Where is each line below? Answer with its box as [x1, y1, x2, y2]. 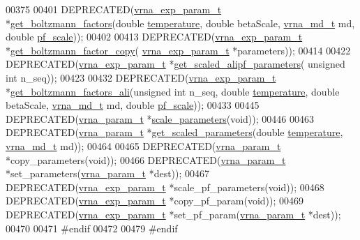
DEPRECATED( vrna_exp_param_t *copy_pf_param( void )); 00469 [6, 193, 304, 208]
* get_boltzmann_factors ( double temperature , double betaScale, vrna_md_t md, [6, 15, 355, 30]
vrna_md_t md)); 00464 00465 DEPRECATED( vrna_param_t [6, 138, 281, 153]
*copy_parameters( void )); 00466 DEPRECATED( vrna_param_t [6, 152, 286, 167]
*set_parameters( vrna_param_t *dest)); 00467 [6, 166, 210, 181]
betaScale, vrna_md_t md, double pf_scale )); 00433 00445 [6, 98, 260, 112]
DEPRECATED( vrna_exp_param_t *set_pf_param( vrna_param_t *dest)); [6, 207, 341, 221]
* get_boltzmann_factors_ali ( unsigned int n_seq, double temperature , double [6, 84, 340, 98]
